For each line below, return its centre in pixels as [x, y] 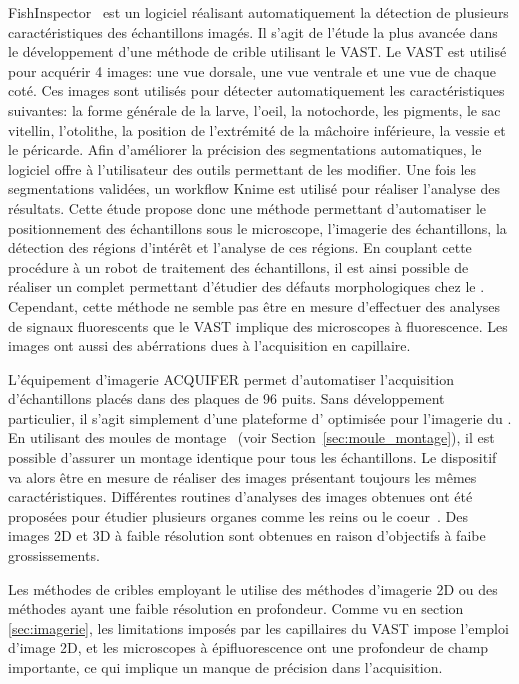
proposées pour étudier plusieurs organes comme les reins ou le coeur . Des [238, 515]
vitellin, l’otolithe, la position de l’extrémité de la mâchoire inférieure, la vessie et [257, 129]
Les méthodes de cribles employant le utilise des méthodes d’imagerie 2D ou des [253, 588]
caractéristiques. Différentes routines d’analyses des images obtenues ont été [240, 496]
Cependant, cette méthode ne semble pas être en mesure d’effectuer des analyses [254, 305]
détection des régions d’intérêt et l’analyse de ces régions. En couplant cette [240, 247]
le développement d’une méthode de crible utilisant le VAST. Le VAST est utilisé [257, 51]
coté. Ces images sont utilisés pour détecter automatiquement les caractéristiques [256, 90]
